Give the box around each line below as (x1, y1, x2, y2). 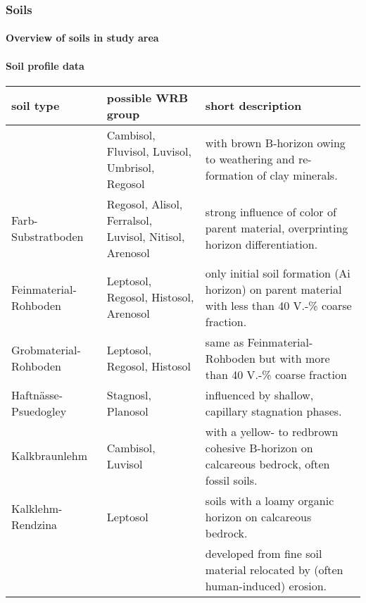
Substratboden (11, 228, 84, 244)
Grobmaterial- (11, 342, 81, 359)
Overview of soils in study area (6, 30, 159, 45)
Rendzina (11, 516, 58, 533)
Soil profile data (6, 58, 84, 73)
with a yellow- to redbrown (205, 423, 339, 440)
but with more (259, 349, 330, 366)
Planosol (106, 402, 149, 419)
